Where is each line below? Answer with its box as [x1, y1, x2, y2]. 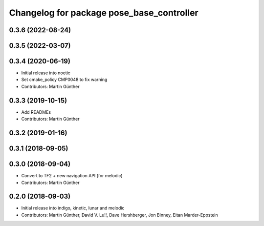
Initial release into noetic [21, 70, 71, 76]
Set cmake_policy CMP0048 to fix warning [21, 77, 108, 82]
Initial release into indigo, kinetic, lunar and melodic [21, 205, 125, 211]
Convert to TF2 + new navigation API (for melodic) [21, 173, 123, 179]
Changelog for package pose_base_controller [9, 7, 198, 18]
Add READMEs [21, 109, 51, 115]
